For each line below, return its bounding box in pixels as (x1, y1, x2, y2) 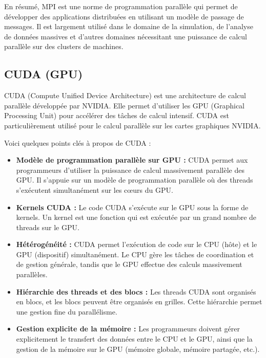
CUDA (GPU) (4, 66, 83, 82)
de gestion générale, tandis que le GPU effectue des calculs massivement (16, 259, 242, 270)
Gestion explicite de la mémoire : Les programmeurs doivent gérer (16, 323, 240, 334)
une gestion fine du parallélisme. (16, 306, 117, 317)
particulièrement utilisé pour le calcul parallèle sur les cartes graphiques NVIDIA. (4, 120, 261, 130)
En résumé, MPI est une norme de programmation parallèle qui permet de (4, 1, 238, 11)
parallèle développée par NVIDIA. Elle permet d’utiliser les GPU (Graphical (4, 100, 244, 110)
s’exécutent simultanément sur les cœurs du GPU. (16, 184, 173, 195)
